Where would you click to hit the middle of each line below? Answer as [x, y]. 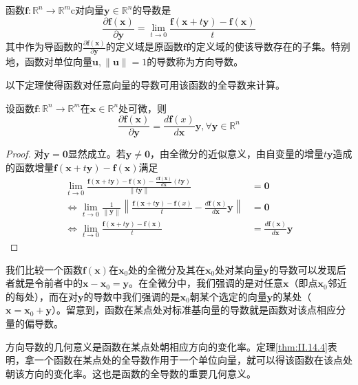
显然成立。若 [97, 154]
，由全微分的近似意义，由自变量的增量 [237, 154]
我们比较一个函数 [44, 269]
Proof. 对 [25, 154]
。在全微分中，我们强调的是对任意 [206, 283]
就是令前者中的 [49, 283]
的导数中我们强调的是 [132, 296]
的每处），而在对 [42, 296]
